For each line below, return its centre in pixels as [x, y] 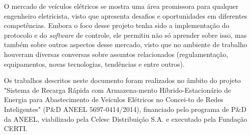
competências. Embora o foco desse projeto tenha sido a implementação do [117, 25]
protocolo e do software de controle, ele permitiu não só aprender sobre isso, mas [125, 35]
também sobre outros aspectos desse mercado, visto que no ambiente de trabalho [125, 44]
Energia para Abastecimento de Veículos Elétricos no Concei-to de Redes [114, 99]
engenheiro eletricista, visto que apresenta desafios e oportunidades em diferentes [126, 15]
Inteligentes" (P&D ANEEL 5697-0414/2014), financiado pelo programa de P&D [125, 109]
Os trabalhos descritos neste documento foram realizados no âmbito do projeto [123, 80]
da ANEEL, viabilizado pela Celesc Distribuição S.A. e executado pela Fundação [126, 119]
